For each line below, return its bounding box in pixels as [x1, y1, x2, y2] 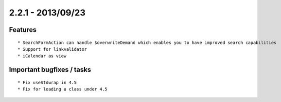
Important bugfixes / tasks [9, 66, 91, 74]
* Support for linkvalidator [18, 46, 87, 52]
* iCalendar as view [18, 53, 67, 59]
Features [9, 26, 36, 34]
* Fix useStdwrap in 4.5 [18, 80, 77, 85]
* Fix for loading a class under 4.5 [18, 87, 108, 92]
